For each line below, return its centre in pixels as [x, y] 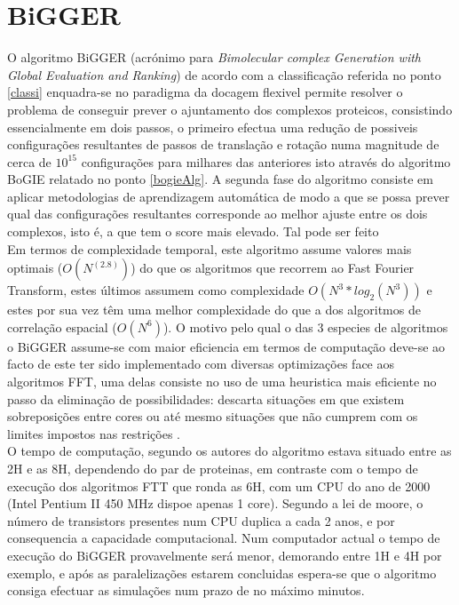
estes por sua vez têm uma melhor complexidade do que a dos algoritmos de [214, 310]
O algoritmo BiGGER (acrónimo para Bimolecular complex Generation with [214, 57]
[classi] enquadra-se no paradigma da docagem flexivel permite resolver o [205, 92]
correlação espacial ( [62, 326]
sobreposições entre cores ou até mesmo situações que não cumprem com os [213, 416]
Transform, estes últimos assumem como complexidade [156, 290]
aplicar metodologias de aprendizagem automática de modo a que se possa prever [229, 196]
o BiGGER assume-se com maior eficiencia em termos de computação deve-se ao [226, 346]
